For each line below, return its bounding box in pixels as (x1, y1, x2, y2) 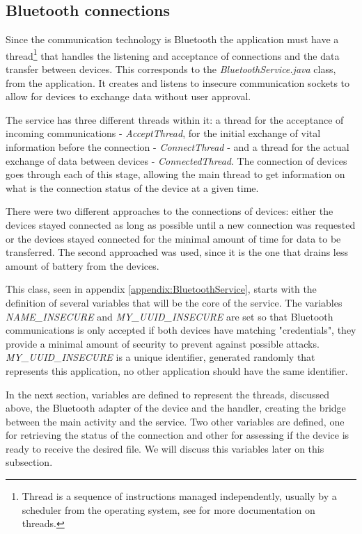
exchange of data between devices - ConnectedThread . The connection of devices (6, 153, 347, 168)
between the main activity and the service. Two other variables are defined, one (6, 414, 345, 428)
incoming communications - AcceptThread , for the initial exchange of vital (6, 126, 321, 140)
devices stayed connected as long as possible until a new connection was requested (6, 217, 356, 232)
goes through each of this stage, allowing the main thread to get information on (6, 167, 345, 181)
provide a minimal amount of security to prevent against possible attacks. (6, 336, 320, 350)
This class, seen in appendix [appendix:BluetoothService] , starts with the (6, 282, 317, 296)
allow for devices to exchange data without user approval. (6, 89, 251, 104)
